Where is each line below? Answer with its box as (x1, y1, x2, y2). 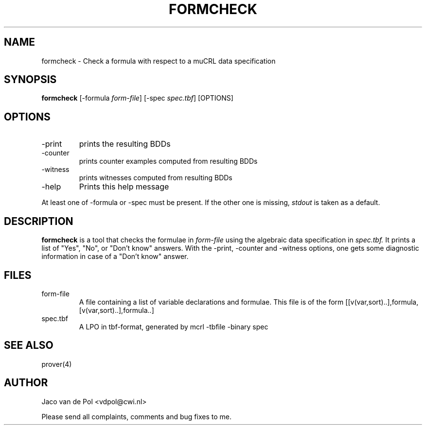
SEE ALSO (4, 339, 53, 352)
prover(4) (41, 360, 72, 368)
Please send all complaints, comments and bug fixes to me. (41, 412, 231, 421)
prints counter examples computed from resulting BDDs (79, 157, 258, 166)
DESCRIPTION (4, 215, 73, 227)
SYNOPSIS (4, 73, 57, 86)
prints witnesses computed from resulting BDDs (79, 173, 232, 182)
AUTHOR (4, 377, 48, 389)
